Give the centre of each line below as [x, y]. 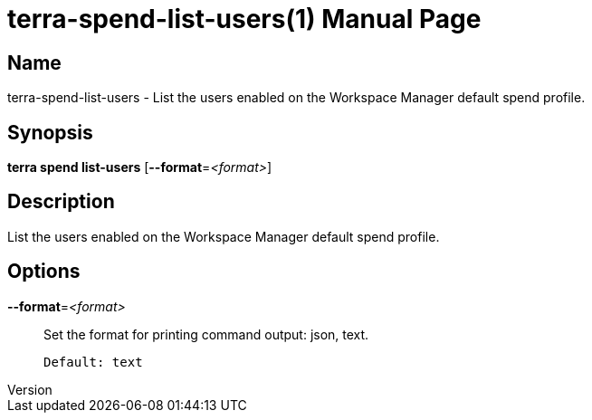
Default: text [93, 362]
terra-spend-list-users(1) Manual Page [244, 19]
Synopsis [50, 132]
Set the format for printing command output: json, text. [206, 334]
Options [44, 272]
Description [61, 202]
